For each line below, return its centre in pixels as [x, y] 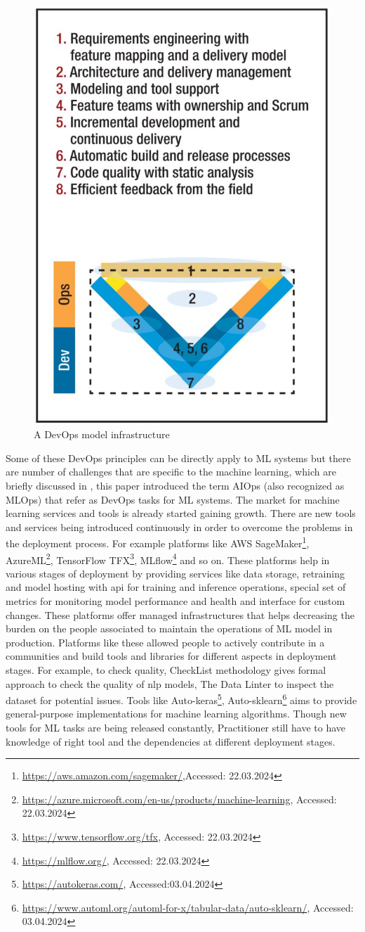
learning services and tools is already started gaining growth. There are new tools [181, 513]
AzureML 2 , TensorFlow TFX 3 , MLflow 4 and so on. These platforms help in [168, 558]
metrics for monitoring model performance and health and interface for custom [175, 600]
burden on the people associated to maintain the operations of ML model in [169, 628]
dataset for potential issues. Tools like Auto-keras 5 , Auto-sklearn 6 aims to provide [181, 699]
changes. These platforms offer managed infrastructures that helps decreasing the [180, 614]
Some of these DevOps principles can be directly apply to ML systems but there [178, 458]
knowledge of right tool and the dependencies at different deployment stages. [171, 741]
